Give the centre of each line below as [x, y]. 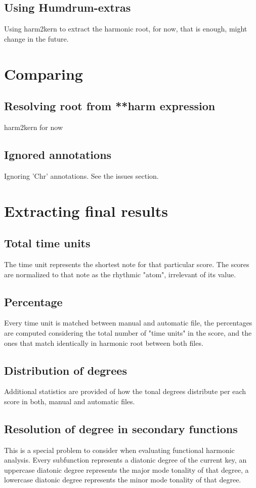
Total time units [47, 243]
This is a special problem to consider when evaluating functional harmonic [119, 450]
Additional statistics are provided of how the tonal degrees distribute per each [125, 391]
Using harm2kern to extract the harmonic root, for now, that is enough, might [126, 29]
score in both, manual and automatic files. [70, 401]
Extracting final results [86, 210]
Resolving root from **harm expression [110, 106]
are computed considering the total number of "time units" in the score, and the [128, 332]
